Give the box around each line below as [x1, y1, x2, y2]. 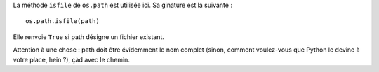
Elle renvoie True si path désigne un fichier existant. [13, 32, 165, 41]
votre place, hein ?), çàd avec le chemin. [13, 55, 130, 64]
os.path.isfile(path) [25, 17, 100, 25]
